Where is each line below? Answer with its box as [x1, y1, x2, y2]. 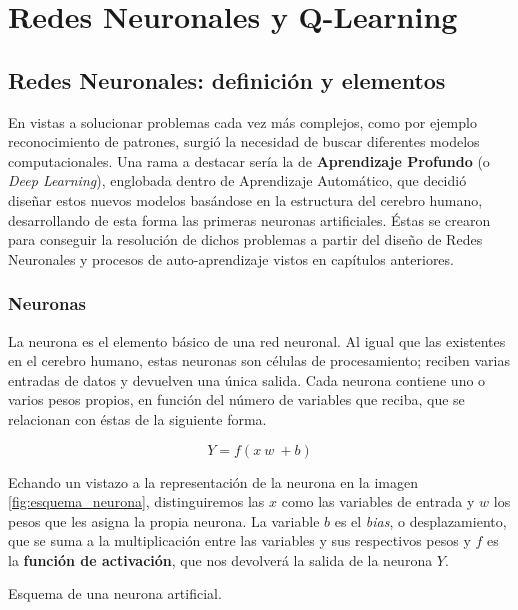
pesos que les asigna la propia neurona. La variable [8, 510, 320, 531]
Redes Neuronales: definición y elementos [8, 64, 446, 95]
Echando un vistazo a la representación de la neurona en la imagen [8, 471, 418, 492]
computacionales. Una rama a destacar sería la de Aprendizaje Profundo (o [8, 150, 490, 171]
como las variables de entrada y [281, 491, 475, 512]
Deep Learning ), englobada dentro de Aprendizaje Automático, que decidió [8, 170, 467, 191]
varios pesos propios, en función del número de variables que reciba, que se [8, 389, 465, 410]
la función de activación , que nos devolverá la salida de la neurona [8, 549, 433, 570]
